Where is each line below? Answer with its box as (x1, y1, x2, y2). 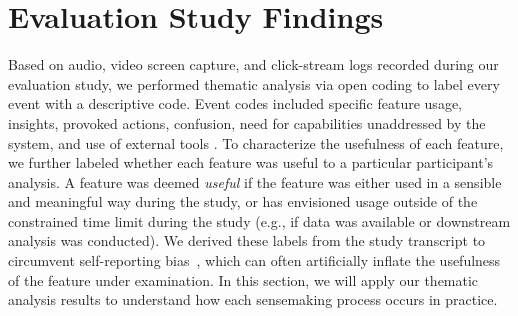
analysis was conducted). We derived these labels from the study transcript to (8, 230, 486, 251)
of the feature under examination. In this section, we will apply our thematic (8, 269, 479, 290)
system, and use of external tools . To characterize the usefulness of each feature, (8, 132, 504, 153)
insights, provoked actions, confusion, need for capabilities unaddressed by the (8, 112, 486, 133)
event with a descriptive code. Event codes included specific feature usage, (8, 93, 462, 114)
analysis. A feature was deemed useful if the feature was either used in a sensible (8, 171, 502, 192)
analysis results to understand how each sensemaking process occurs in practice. (8, 289, 498, 310)
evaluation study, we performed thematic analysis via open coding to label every (8, 73, 500, 94)
